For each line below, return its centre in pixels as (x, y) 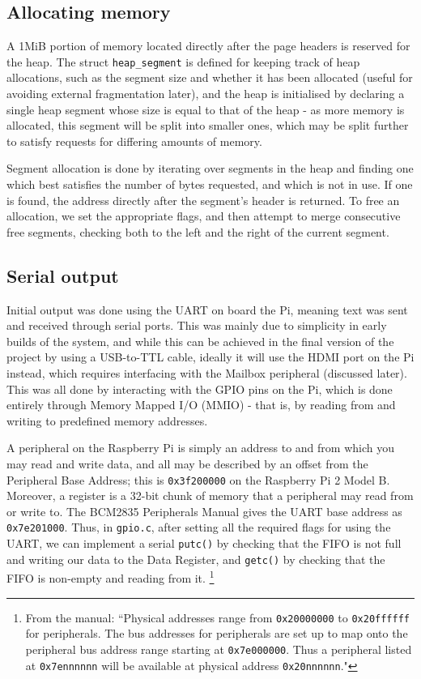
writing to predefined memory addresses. (107, 420)
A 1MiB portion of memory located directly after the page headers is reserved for (208, 46)
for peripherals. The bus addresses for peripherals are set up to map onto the (217, 633)
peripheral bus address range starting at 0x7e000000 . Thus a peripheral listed (219, 649)
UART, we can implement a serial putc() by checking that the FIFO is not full (204, 543)
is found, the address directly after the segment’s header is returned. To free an (203, 200)
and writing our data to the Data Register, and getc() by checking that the (196, 559)
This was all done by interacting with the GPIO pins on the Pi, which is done (200, 389)
